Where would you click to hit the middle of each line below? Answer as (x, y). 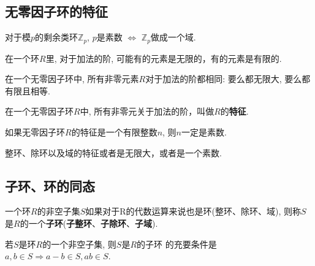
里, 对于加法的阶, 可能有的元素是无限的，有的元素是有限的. (164, 58)
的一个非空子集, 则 (79, 244)
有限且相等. (28, 90)
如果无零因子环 (35, 132)
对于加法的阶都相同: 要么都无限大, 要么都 (228, 79)
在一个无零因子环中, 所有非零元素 (72, 79)
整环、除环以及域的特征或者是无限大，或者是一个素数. (113, 152)
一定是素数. (204, 132)
